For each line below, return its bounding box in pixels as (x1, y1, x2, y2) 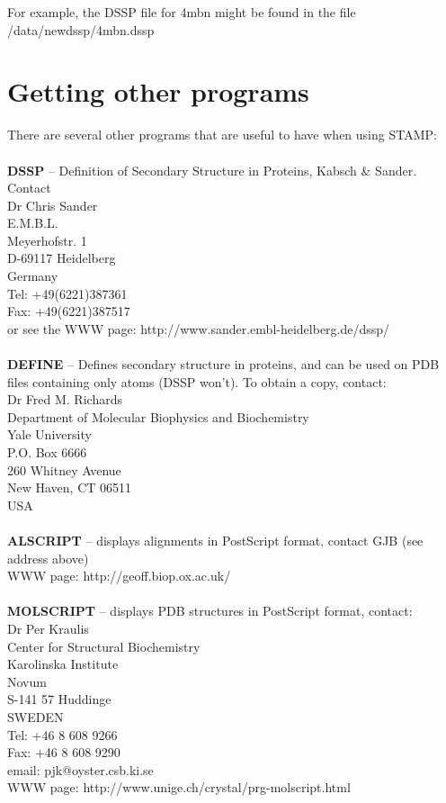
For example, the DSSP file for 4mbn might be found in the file (7, 3, 356, 21)
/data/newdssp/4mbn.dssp (7, 20, 155, 39)
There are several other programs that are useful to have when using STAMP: (7, 125, 437, 144)
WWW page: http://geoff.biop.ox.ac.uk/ (7, 566, 231, 585)
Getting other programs (7, 73, 309, 110)
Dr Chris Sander (7, 195, 98, 214)
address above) (7, 548, 89, 567)
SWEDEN (7, 707, 64, 726)
